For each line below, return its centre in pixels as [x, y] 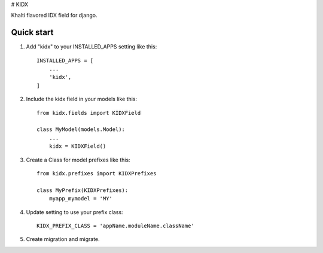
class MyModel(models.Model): [81, 129]
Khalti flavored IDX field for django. [54, 16]
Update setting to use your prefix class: [74, 212]
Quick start [32, 33]
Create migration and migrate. [63, 239]
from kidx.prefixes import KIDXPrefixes [97, 173]
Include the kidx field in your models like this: [82, 99]
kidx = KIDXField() [77, 146]
